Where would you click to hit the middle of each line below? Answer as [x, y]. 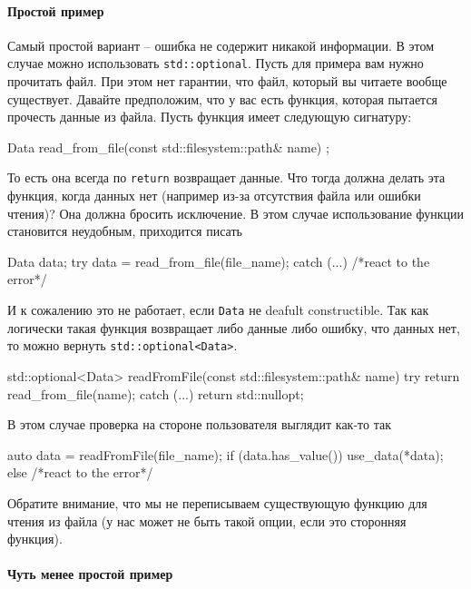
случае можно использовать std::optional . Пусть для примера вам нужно [216, 63]
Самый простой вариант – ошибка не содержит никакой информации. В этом [221, 45]
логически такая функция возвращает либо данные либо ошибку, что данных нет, [234, 327]
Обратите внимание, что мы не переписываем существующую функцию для [217, 502]
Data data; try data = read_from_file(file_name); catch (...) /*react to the [219, 261]
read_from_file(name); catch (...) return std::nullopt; [156, 393]
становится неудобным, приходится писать [125, 231]
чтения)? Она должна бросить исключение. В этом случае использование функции [236, 213]
